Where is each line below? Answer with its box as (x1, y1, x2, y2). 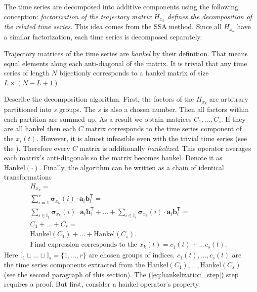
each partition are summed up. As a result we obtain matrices (4, 113, 192, 124)
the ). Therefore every (4, 143, 70, 153)
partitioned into (4, 104, 52, 114)
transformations (4, 172, 52, 182)
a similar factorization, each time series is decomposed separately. (4, 32, 202, 42)
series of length (4, 68, 49, 78)
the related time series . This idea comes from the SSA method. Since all (4, 21, 222, 32)
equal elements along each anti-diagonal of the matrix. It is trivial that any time (4, 58, 247, 68)
